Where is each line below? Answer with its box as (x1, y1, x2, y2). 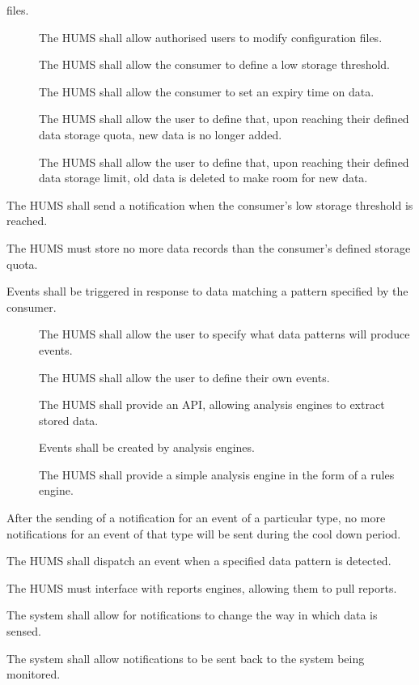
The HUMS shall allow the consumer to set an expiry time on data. (39, 83, 375, 100)
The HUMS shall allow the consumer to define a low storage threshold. (39, 56, 391, 73)
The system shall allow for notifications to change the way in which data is (6, 606, 378, 623)
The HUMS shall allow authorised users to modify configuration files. (39, 28, 383, 45)
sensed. (6, 623, 41, 640)
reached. (6, 212, 48, 229)
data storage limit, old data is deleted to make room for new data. (39, 169, 368, 186)
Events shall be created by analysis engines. (39, 439, 255, 456)
